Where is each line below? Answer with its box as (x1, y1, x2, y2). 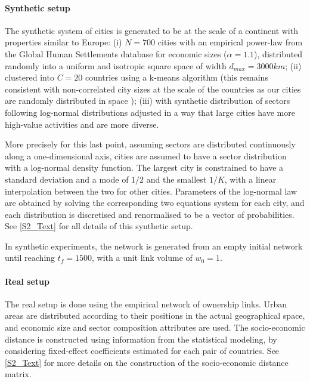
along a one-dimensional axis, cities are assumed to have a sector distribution (5, 149, 287, 162)
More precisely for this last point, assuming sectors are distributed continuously (5, 138, 296, 150)
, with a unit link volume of (92, 251, 193, 264)
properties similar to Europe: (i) (5, 36, 122, 48)
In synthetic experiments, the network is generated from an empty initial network (5, 239, 303, 252)
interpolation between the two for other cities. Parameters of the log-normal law (5, 184, 297, 197)
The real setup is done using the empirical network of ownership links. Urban (5, 297, 287, 310)
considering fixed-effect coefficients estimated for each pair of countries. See (5, 344, 280, 357)
